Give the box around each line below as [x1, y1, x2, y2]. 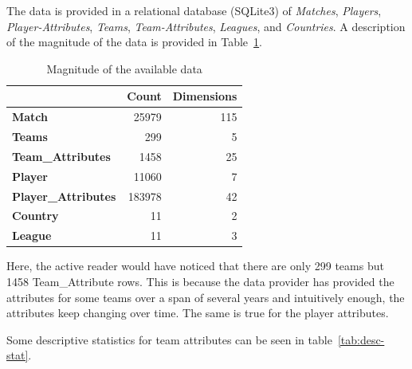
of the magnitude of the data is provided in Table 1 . [6, 33, 262, 50]
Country [12, 207, 59, 224]
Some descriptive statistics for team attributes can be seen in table [6, 331, 332, 347]
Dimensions [172, 88, 237, 104]
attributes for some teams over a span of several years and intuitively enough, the [6, 289, 405, 305]
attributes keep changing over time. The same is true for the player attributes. [6, 304, 389, 321]
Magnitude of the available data [46, 60, 202, 77]
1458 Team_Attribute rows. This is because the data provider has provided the [6, 273, 394, 289]
